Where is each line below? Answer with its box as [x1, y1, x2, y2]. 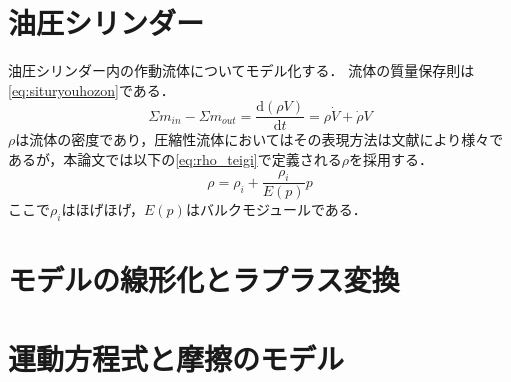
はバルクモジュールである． [185, 199, 367, 220]
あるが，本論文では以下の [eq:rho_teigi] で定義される [8, 148, 342, 169]
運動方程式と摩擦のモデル [8, 337, 345, 378]
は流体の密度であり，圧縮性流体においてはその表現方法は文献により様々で [15, 129, 504, 150]
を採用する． [348, 148, 433, 169]
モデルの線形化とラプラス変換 [8, 259, 400, 300]
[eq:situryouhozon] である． [8, 79, 175, 100]
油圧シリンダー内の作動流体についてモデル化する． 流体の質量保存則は [8, 60, 475, 81]
